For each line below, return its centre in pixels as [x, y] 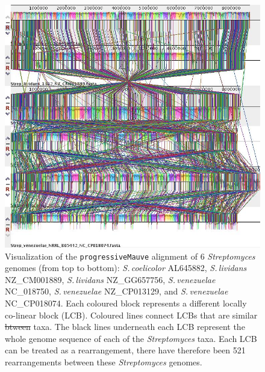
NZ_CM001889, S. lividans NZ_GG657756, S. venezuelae [110, 279]
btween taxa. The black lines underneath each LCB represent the [125, 327]
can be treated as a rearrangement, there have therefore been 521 [125, 350]
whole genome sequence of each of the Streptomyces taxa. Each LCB [131, 338]
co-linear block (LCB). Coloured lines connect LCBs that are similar [131, 315]
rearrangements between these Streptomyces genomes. [104, 361]
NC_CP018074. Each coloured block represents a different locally [126, 303]
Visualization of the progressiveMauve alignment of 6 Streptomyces [130, 256]
